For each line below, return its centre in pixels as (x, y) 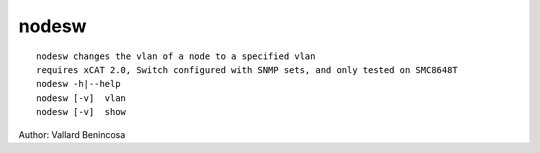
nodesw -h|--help (78, 84)
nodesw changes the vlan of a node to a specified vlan (176, 56)
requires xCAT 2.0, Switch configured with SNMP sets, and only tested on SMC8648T (247, 69)
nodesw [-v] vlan (81, 98)
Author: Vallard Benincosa (72, 134)
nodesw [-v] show (81, 112)
